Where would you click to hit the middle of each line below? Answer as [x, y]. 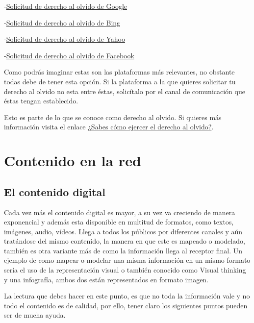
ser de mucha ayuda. [35, 315]
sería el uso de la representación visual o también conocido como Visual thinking [125, 270]
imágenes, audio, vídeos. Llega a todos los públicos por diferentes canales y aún [123, 231]
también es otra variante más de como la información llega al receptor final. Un [123, 250]
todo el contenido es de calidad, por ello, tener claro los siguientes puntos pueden [126, 305]
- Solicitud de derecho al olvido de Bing [62, 22]
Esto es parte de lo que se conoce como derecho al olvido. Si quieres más [113, 117]
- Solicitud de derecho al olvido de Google [65, 6]
